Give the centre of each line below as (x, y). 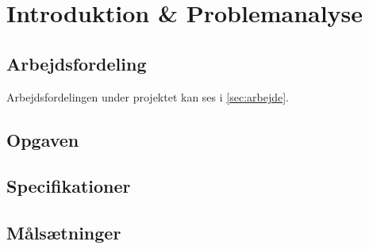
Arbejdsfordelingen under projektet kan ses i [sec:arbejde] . (148, 96)
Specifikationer (69, 186)
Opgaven (43, 139)
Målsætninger (64, 233)
